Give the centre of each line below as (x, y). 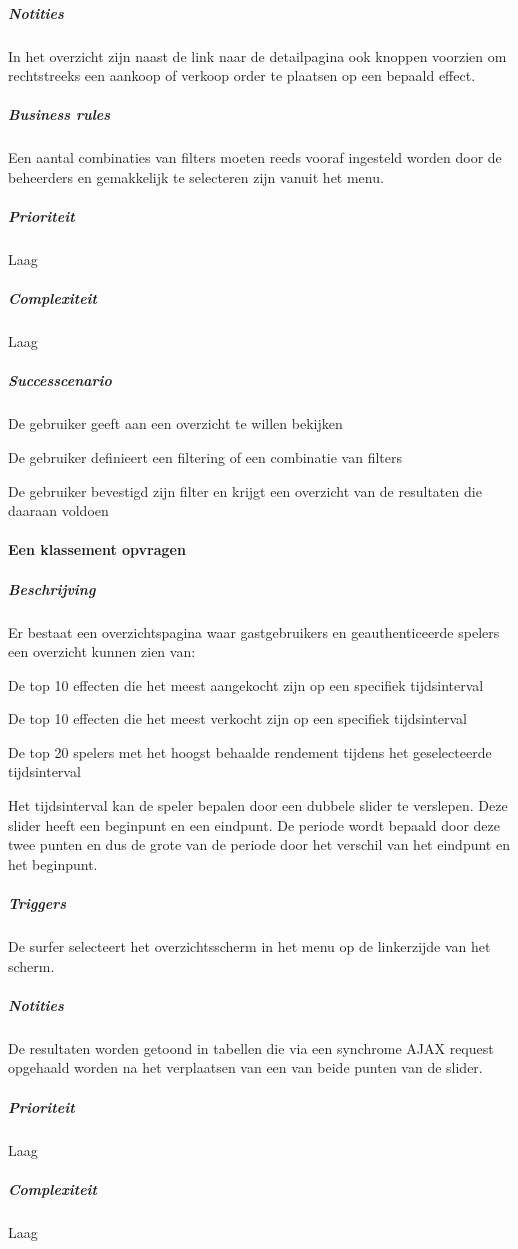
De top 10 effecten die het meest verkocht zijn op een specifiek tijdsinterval (237, 718)
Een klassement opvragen (97, 549)
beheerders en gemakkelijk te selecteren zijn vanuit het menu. (196, 176)
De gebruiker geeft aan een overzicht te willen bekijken (175, 423)
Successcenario (60, 380)
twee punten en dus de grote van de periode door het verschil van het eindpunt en (259, 844)
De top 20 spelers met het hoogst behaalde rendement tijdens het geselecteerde (250, 751)
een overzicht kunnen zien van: (102, 651)
